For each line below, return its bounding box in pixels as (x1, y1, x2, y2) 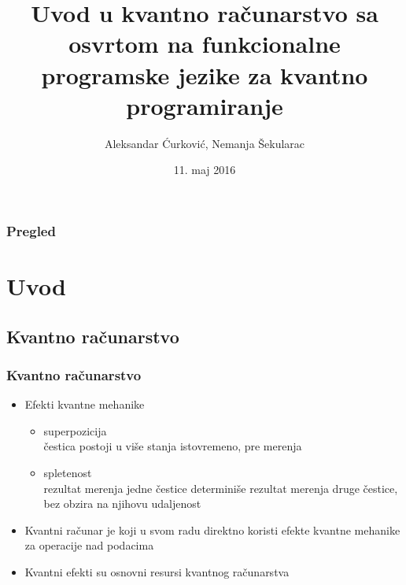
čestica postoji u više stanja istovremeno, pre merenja (43, 438, 302, 454)
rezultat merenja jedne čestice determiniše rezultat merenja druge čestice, (43, 479, 398, 496)
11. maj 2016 (173, 161, 236, 178)
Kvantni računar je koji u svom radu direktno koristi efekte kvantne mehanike (24, 521, 400, 538)
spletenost (43, 464, 92, 480)
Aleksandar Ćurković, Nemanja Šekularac (104, 135, 305, 151)
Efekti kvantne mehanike (24, 396, 145, 413)
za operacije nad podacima (24, 537, 154, 554)
